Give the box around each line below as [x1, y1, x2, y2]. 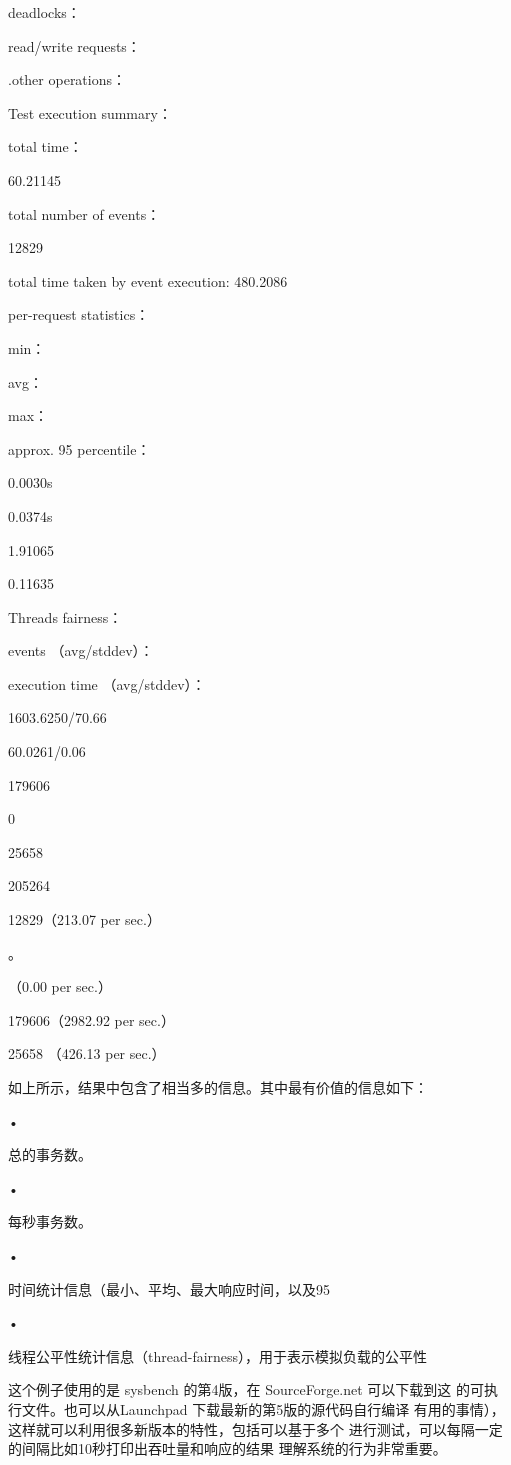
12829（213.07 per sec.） [8, 909, 161, 930]
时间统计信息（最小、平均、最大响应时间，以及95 [8, 1278, 330, 1299]
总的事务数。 [8, 1144, 92, 1165]
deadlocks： [8, 2, 81, 22]
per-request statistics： [8, 304, 150, 325]
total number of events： [8, 203, 161, 224]
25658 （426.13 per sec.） [8, 1043, 166, 1064]
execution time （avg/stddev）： [8, 673, 206, 694]
